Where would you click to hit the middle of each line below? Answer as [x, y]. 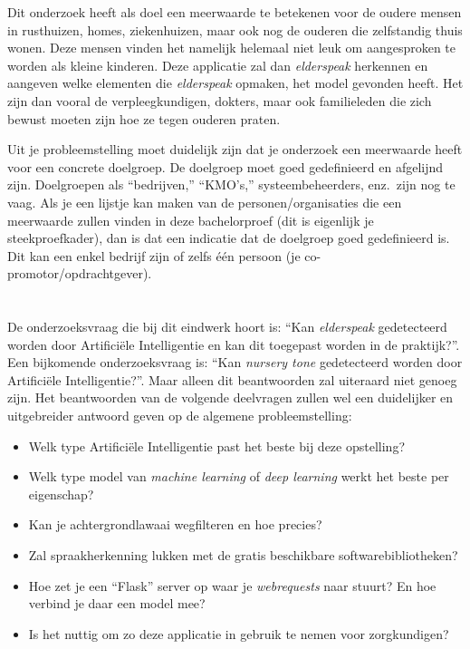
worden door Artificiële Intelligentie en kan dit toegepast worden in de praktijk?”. [234, 344]
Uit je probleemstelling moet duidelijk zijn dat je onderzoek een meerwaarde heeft [235, 149]
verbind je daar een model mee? [117, 603]
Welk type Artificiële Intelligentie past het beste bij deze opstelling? [216, 446]
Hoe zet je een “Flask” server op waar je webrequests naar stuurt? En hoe [232, 585]
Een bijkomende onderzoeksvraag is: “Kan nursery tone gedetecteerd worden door [235, 362]
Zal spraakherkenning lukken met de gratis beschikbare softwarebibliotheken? [243, 555]
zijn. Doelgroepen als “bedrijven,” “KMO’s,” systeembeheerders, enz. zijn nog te [231, 184]
